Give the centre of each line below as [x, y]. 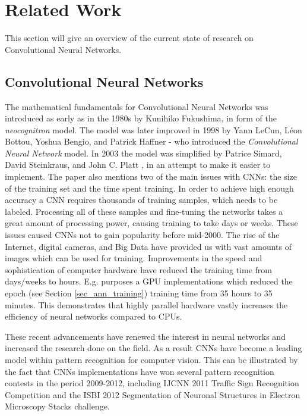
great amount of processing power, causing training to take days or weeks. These [151, 223]
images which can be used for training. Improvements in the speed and [134, 258]
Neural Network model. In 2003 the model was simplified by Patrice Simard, [143, 153]
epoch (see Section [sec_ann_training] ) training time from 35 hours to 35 [139, 293]
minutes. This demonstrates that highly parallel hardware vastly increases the [146, 304]
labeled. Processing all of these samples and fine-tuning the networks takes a [144, 211]
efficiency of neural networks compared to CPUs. [94, 316]
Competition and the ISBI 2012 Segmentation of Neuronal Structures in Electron [153, 394]
